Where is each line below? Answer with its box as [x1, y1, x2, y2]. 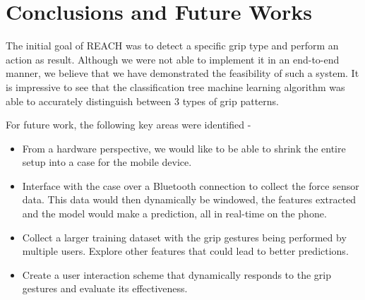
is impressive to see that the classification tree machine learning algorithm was [6, 79, 345, 94]
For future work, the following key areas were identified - [6, 117, 251, 132]
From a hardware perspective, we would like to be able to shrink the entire [22, 140, 346, 155]
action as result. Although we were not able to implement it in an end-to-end [6, 52, 340, 66]
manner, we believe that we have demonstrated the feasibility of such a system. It [6, 66, 359, 80]
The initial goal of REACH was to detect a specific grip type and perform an [6, 38, 339, 53]
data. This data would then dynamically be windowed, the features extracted [22, 192, 357, 207]
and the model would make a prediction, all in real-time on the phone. [22, 206, 327, 221]
